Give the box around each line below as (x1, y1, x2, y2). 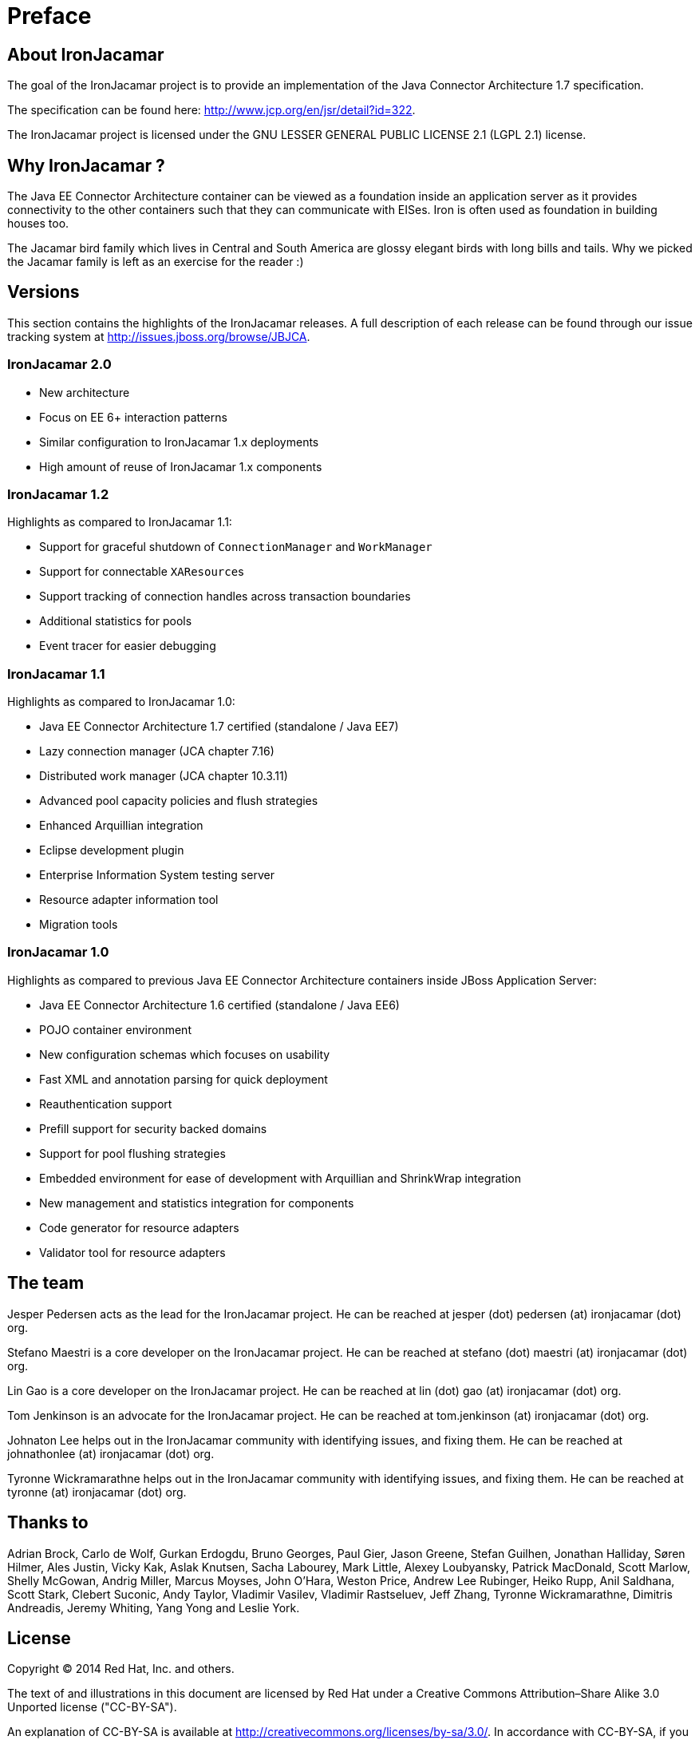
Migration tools (39, 918, 118, 932)
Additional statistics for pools (39, 614, 192, 628)
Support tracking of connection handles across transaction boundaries (39, 589, 411, 604)
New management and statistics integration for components (39, 1195, 354, 1210)
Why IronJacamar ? (7, 155, 165, 176)
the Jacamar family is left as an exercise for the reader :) (7, 255, 304, 269)
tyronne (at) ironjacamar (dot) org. (7, 1484, 187, 1499)
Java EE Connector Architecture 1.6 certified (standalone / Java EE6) (39, 997, 400, 1012)
